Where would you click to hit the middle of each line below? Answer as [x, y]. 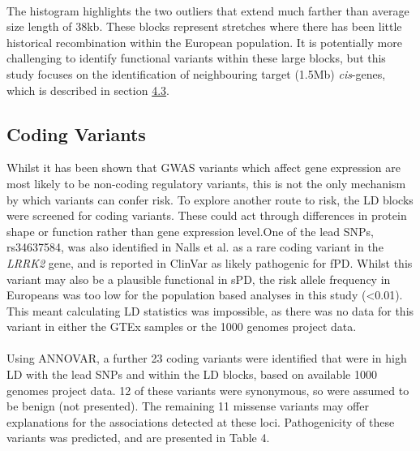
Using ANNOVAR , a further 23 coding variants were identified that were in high [207, 358]
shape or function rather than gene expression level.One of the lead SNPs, [190, 231]
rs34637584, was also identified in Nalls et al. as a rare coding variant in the [195, 247]
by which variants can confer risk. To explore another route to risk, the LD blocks [210, 199]
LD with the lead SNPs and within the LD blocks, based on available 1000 [192, 374]
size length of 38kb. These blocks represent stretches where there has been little [204, 26]
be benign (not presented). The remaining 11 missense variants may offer [188, 406]
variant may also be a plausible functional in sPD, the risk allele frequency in [199, 279]
